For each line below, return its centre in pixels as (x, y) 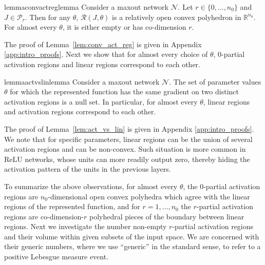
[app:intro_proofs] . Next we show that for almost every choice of (106, 54)
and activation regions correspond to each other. (80, 111)
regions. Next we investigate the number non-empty (86, 226)
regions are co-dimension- (44, 216)
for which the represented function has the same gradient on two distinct (124, 91)
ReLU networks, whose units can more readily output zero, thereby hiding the (127, 159)
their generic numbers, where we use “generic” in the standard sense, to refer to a (132, 246)
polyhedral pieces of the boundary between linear (167, 216)
